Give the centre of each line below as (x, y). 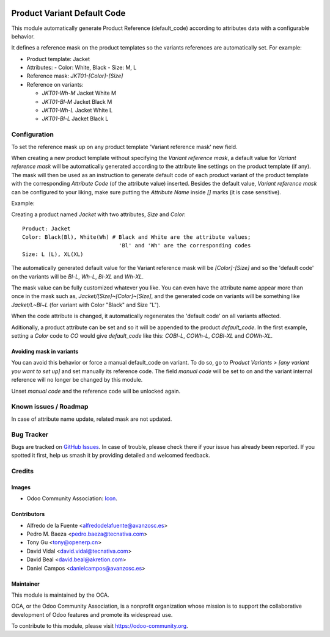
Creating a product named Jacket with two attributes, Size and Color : (98, 214)
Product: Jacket (46, 228)
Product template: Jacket (58, 59)
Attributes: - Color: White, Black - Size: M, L (82, 68)
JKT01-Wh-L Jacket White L (77, 111)
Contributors (28, 514)
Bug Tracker (30, 435)
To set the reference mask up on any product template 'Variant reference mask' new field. (124, 147)
